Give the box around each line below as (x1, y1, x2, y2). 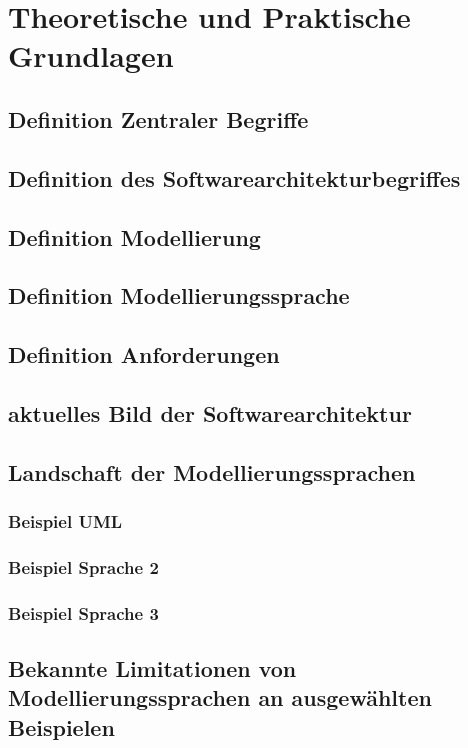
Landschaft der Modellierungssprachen (8, 456, 416, 487)
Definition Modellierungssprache (8, 280, 350, 311)
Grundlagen (8, 35, 174, 76)
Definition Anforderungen (8, 339, 280, 370)
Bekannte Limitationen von (8, 652, 297, 683)
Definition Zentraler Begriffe (8, 103, 309, 134)
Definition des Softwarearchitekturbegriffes (8, 162, 461, 193)
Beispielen (8, 711, 115, 742)
